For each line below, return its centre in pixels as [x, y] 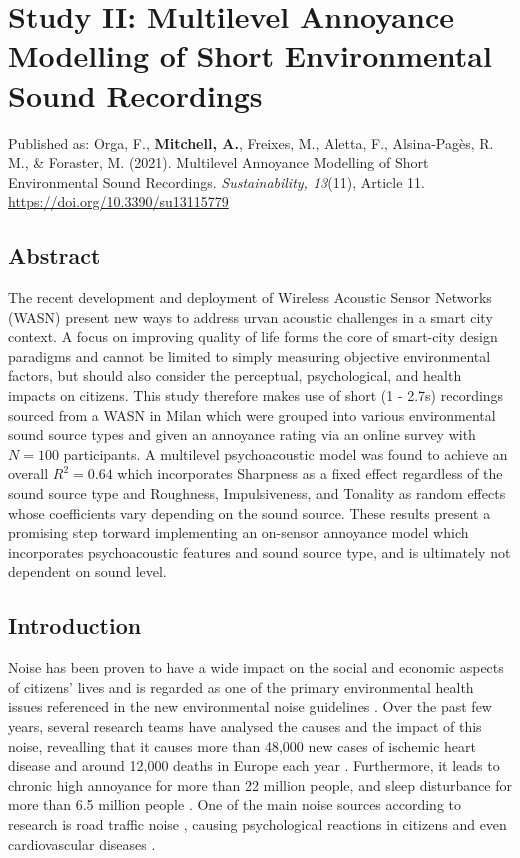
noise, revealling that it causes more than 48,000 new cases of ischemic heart [242, 745]
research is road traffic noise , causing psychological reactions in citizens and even [257, 823]
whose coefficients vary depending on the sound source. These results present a [249, 512]
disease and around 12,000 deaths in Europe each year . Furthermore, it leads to [254, 765]
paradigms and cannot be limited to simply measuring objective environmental [249, 355]
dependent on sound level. [87, 571]
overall [28, 473]
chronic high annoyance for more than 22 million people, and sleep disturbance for [260, 784]
